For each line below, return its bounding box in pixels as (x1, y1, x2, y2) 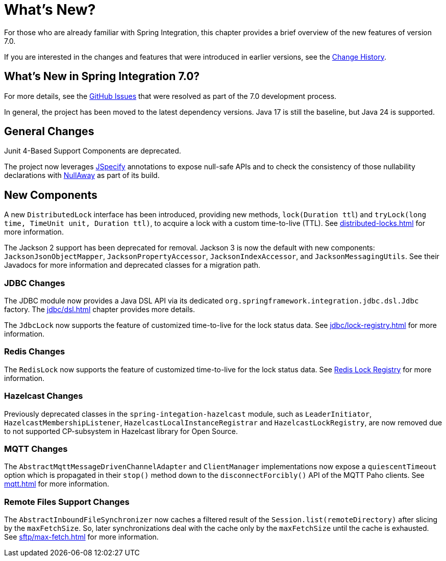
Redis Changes (4, 346, 65, 357)
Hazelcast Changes (4, 391, 83, 401)
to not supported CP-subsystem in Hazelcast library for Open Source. (4, 426, 238, 436)
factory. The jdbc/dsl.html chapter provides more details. (4, 305, 195, 314)
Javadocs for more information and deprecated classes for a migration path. (4, 261, 261, 270)
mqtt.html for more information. (4, 479, 109, 489)
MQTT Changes (4, 443, 68, 454)
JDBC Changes (4, 277, 65, 288)
